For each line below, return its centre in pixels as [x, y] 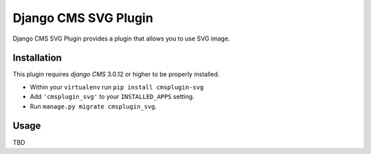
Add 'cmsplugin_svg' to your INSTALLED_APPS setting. [112, 97]
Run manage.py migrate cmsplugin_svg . [93, 106]
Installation [37, 58]
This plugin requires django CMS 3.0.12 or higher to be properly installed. [116, 74]
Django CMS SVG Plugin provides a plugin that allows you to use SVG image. [121, 38]
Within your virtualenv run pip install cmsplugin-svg [117, 87]
